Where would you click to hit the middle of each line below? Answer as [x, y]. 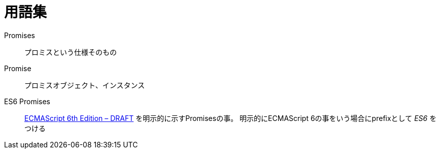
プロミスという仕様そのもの [71, 52]
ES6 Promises [27, 101]
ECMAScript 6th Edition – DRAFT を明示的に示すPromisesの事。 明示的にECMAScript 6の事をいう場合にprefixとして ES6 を [231, 118]
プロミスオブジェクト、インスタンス [85, 85]
